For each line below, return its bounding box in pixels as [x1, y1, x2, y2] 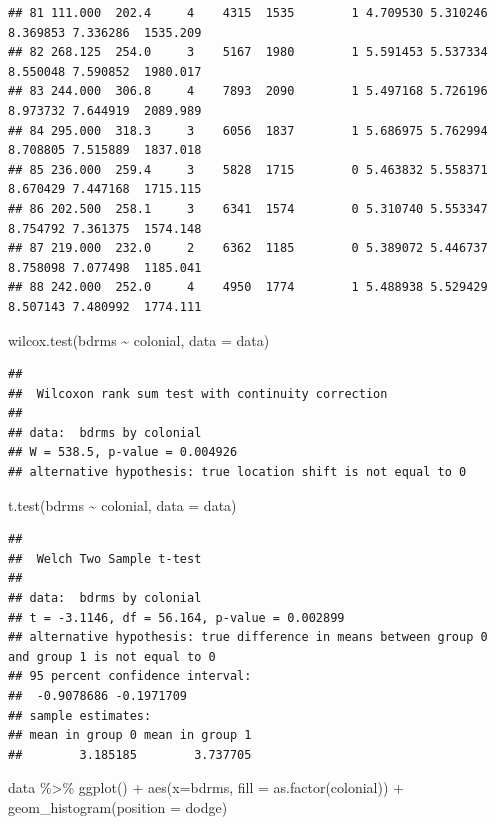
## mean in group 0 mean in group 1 [8, 728, 252, 743]
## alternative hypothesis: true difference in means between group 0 [8, 630, 488, 645]
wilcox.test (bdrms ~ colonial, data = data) [8, 329, 270, 350]
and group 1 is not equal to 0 [8, 649, 216, 664]
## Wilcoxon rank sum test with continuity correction [8, 386, 388, 401]
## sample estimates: [8, 708, 152, 723]
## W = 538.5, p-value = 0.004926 [8, 445, 238, 460]
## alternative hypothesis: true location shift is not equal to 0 [8, 465, 467, 480]
